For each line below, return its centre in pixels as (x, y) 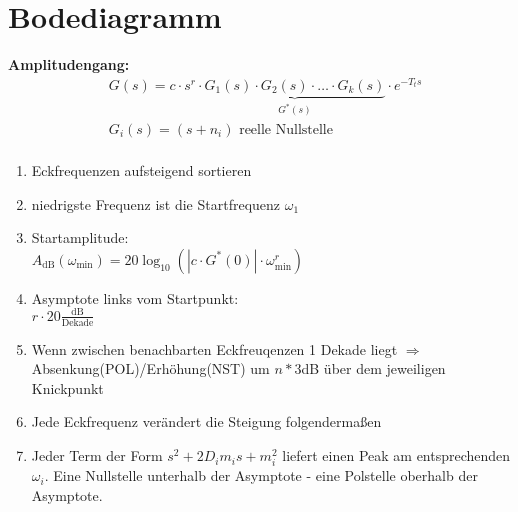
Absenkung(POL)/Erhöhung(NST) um (150, 368)
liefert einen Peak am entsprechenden (396, 455)
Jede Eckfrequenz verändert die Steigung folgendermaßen (206, 421)
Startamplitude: (80, 237)
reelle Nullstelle (286, 129)
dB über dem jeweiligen (373, 368)
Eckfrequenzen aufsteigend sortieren (141, 169)
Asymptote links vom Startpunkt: (135, 297)
